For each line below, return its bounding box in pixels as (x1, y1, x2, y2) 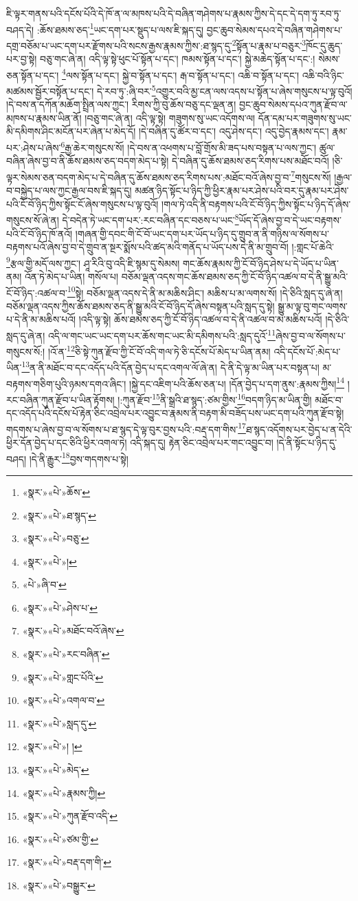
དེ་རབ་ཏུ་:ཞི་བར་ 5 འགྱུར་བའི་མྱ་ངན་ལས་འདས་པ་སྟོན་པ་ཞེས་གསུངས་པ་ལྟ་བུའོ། (96, 81, 353, 98)
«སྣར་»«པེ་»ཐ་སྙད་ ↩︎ (22, 508, 96, 522)
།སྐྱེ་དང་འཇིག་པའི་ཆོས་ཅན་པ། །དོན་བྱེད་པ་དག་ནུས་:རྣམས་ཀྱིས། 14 (129, 374, 345, 391)
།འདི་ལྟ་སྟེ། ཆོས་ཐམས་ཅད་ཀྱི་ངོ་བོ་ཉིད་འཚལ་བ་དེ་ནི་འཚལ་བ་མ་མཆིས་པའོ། (78, 312, 322, 327)
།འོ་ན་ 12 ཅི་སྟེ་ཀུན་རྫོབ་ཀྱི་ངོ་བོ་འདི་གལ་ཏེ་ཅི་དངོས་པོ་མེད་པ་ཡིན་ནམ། (47, 342, 271, 358)
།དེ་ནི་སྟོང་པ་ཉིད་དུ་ (276, 435, 337, 450)
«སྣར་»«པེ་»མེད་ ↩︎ (22, 763, 89, 777)
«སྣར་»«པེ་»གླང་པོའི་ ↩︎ (22, 670, 104, 684)
